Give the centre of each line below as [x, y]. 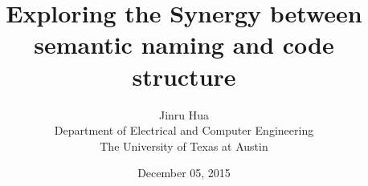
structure [184, 76]
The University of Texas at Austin [184, 146]
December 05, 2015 [184, 173]
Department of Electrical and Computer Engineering [184, 130]
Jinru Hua [184, 114]
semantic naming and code [184, 44]
